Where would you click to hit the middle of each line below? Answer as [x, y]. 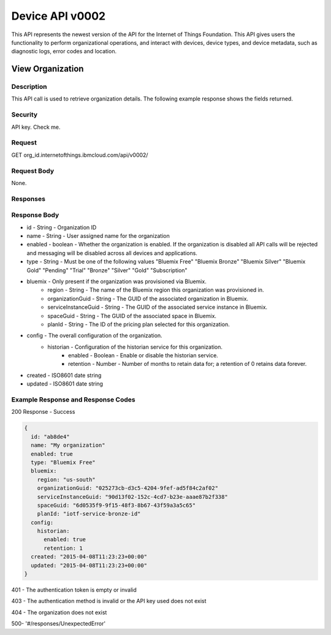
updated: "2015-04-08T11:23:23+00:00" [89, 565]
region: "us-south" [67, 479]
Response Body [35, 215]
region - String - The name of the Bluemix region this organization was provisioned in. [156, 290]
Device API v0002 [59, 16]
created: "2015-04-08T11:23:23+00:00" [89, 557]
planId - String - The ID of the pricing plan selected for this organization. [139, 324]
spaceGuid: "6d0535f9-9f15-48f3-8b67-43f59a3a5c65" [116, 505]
